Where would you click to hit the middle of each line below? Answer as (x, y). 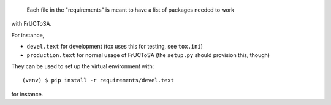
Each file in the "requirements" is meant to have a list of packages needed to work (131, 10)
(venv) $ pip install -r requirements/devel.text (98, 80)
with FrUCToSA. (32, 24)
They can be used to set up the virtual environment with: (83, 66)
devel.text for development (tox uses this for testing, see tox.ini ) (115, 47)
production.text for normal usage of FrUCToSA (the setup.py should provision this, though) (148, 55)
